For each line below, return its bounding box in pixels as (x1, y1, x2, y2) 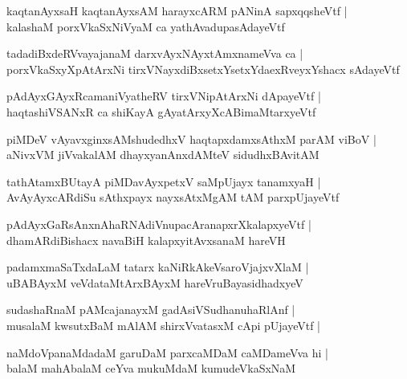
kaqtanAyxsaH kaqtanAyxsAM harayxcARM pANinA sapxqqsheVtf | (6, 2, 348, 18)
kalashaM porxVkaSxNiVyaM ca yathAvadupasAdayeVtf (6, 18, 285, 35)
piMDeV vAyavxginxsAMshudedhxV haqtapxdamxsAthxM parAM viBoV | (6, 130, 376, 147)
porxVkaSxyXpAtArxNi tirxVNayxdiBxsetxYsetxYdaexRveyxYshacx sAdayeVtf (6, 60, 400, 77)
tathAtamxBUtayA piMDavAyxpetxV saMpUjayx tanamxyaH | (6, 173, 321, 189)
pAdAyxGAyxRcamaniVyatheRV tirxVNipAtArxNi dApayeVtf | (6, 88, 321, 104)
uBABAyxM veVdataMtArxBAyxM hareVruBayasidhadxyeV (6, 274, 303, 291)
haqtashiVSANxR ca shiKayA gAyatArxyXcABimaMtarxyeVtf (6, 103, 316, 120)
